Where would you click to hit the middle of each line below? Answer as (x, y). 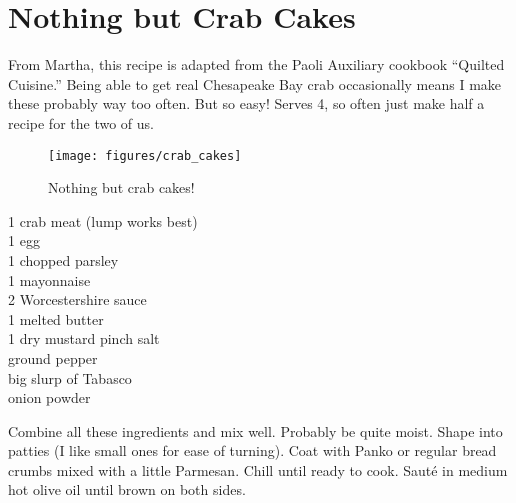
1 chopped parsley (63, 259)
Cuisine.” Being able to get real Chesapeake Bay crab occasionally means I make (255, 83)
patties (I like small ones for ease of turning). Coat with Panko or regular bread (252, 450)
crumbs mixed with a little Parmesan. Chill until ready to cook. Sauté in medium (258, 469)
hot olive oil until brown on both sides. (127, 489)
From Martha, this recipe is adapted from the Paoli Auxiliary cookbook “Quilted (256, 64)
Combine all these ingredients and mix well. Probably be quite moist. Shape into (255, 430)
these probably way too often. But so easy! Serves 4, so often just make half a (246, 103)
